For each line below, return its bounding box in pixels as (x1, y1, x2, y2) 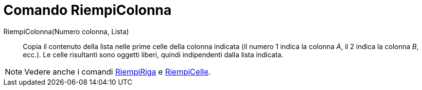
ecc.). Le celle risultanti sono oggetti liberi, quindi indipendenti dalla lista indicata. (23, 50, 283, 59)
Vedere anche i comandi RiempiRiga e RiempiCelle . (24, 66, 211, 77)
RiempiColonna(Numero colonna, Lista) (3, 27, 129, 36)
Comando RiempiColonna (3, 2, 172, 18)
